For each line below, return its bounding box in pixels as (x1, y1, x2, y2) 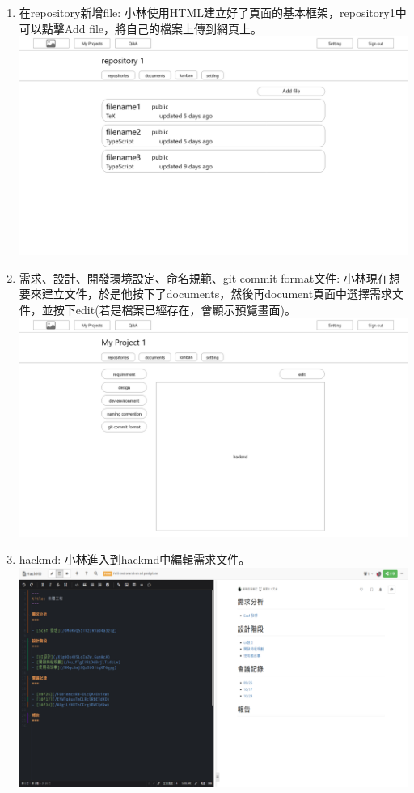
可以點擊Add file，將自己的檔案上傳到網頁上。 (19, 19, 263, 36)
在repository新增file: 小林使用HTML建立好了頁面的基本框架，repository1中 (19, 4, 407, 20)
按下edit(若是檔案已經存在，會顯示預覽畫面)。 (53, 301, 297, 318)
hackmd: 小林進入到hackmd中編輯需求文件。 (19, 551, 251, 568)
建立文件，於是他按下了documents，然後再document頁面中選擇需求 (41, 285, 393, 302)
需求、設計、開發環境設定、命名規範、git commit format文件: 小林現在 (19, 269, 389, 286)
